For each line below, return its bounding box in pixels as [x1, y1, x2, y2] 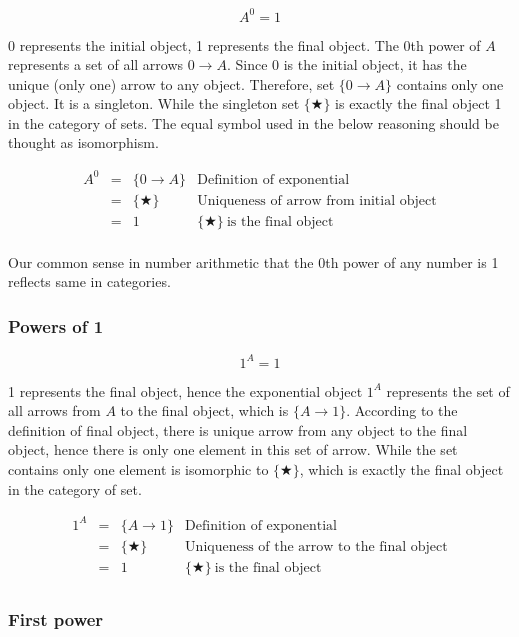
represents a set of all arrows [8, 54, 184, 75]
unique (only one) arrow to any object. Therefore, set [8, 73, 335, 94]
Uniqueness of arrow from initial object [197, 193, 437, 208]
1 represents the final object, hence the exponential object [8, 380, 363, 401]
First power [8, 606, 104, 631]
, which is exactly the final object [299, 458, 504, 479]
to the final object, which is [120, 400, 289, 421]
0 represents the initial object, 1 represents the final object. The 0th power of [8, 34, 481, 55]
